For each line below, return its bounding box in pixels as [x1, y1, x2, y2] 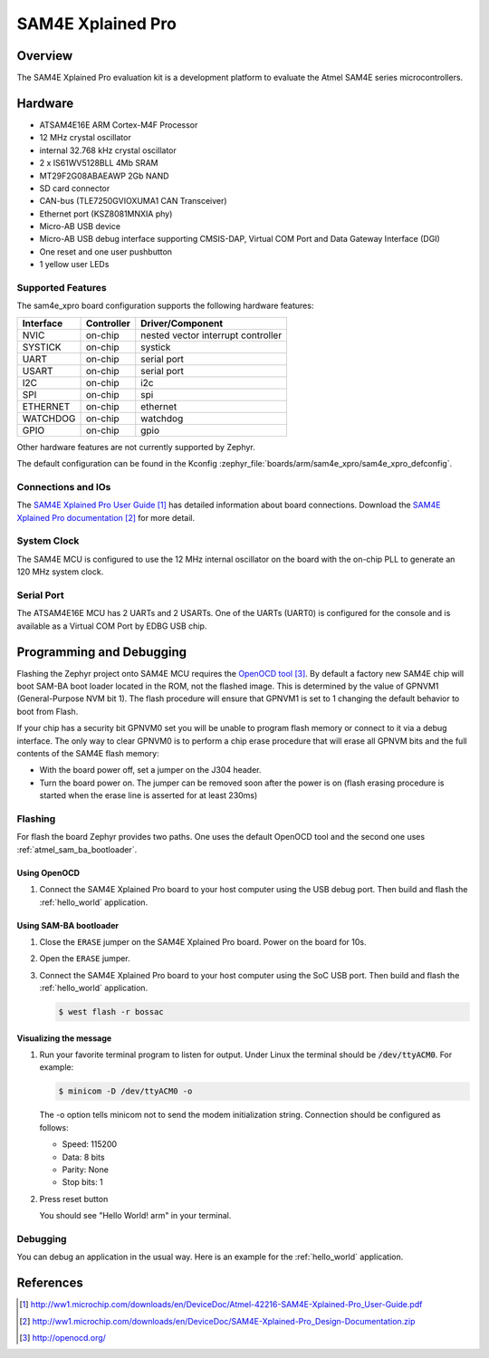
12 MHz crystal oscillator [39, 132, 131, 143]
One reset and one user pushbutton [39, 246, 172, 257]
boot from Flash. [16, 706, 79, 717]
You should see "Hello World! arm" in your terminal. [39, 1210, 232, 1221]
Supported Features [16, 282, 108, 294]
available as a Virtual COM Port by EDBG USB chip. [16, 621, 207, 631]
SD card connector [39, 182, 110, 194]
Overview [16, 48, 73, 63]
